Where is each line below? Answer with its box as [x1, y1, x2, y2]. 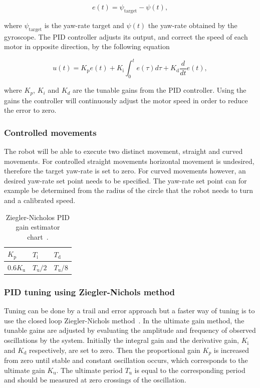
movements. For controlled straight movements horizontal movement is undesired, [4, 155, 254, 166]
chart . [27, 231, 49, 242]
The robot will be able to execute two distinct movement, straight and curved [4, 145, 243, 156]
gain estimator [16, 222, 60, 232]
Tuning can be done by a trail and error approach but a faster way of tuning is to [4, 305, 255, 316]
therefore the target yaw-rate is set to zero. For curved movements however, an [4, 165, 246, 176]
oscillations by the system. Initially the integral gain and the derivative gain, [4, 335, 239, 345]
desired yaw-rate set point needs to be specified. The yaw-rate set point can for [4, 175, 247, 185]
